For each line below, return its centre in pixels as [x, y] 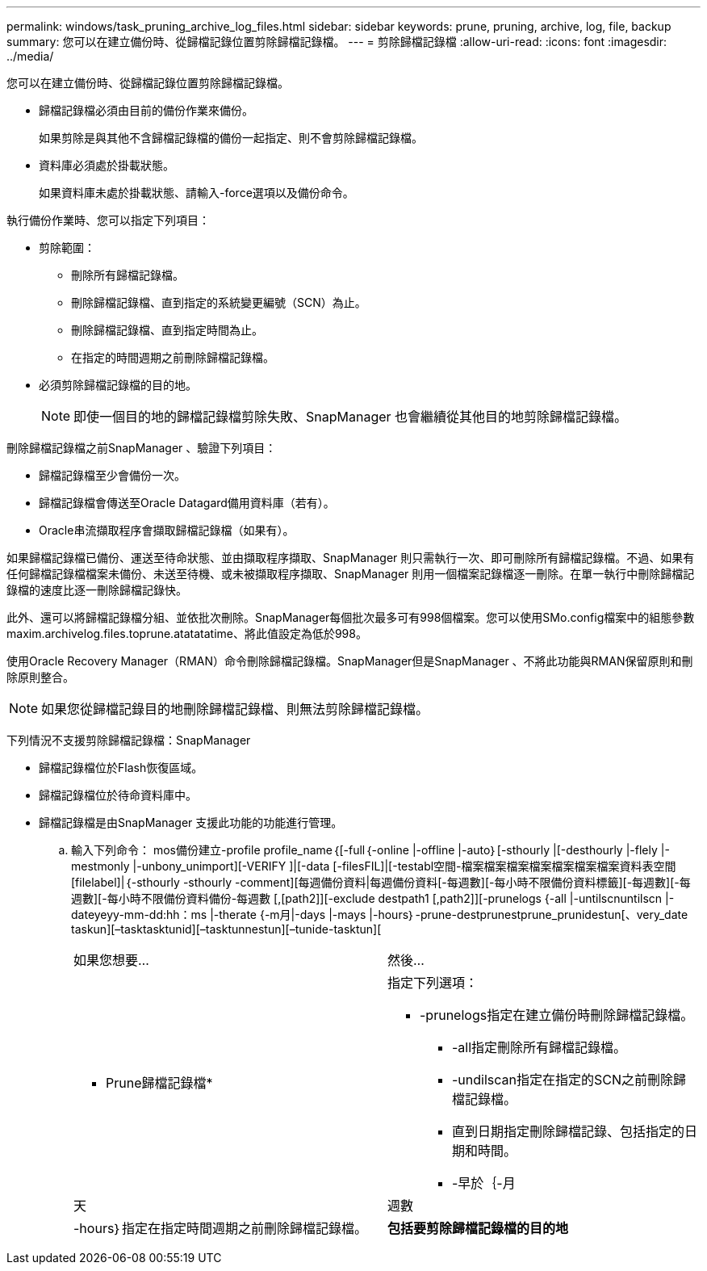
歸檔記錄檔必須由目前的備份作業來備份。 [146, 110]
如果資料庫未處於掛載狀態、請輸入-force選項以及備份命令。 [197, 193]
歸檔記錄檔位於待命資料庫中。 [118, 795]
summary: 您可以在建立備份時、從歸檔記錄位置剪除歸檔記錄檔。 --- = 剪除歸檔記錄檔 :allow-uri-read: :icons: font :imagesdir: [337, 42]
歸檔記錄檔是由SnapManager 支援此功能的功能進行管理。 [191, 822]
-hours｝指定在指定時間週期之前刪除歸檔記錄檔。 [220, 1228]
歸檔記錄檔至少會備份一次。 [112, 475]
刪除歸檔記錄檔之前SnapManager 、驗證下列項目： [142, 448]
